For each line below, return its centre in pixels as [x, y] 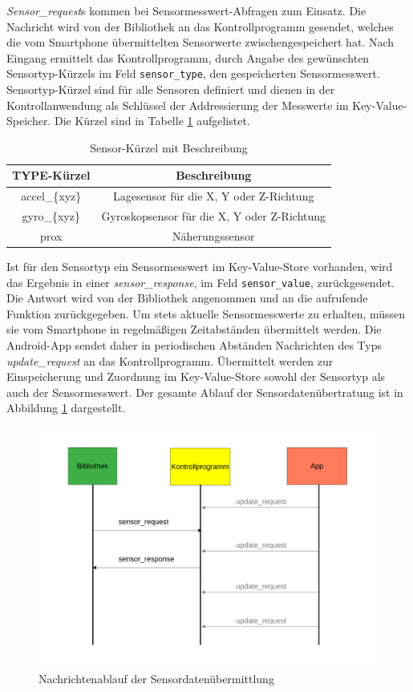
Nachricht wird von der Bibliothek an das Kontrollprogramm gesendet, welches [200, 26]
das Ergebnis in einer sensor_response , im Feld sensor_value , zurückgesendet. [200, 282]
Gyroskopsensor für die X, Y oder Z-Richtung [214, 216]
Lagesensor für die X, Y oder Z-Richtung [214, 196]
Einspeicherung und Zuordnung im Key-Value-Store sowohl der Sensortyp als [196, 376]
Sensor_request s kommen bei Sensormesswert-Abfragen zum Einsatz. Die [186, 10]
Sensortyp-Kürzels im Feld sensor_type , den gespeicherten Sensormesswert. [193, 73]
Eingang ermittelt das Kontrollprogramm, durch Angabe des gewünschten [188, 57]
